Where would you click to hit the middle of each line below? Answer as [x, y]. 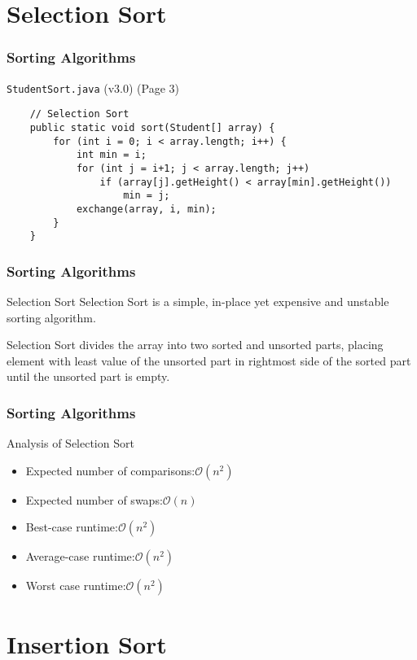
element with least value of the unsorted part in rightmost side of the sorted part [209, 360]
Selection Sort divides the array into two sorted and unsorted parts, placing [195, 345]
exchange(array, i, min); [146, 209]
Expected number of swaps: [94, 499]
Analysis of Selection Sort [70, 443]
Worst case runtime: [76, 586]
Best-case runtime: [72, 527]
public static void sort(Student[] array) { [152, 127]
